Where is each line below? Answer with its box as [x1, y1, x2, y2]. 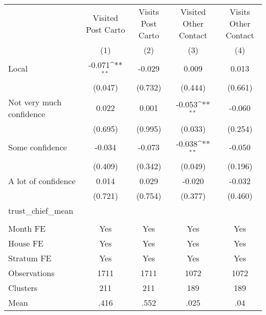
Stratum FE [8, 252, 52, 264]
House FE [8, 237, 43, 249]
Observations [8, 266, 55, 279]
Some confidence [8, 141, 67, 153]
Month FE [8, 222, 46, 234]
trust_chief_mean [8, 204, 74, 216]
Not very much [8, 96, 62, 108]
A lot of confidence [8, 174, 76, 187]
